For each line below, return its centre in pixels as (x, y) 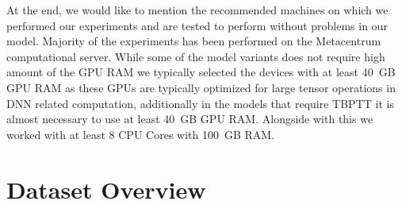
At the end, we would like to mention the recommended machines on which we (197, 10)
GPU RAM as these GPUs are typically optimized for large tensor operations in (201, 87)
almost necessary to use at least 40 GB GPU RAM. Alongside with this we (190, 119)
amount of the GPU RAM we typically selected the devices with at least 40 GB (201, 72)
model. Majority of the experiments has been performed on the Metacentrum (194, 41)
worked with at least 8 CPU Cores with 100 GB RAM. (141, 134)
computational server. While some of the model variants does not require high (196, 56)
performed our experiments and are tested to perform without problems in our (197, 25)
